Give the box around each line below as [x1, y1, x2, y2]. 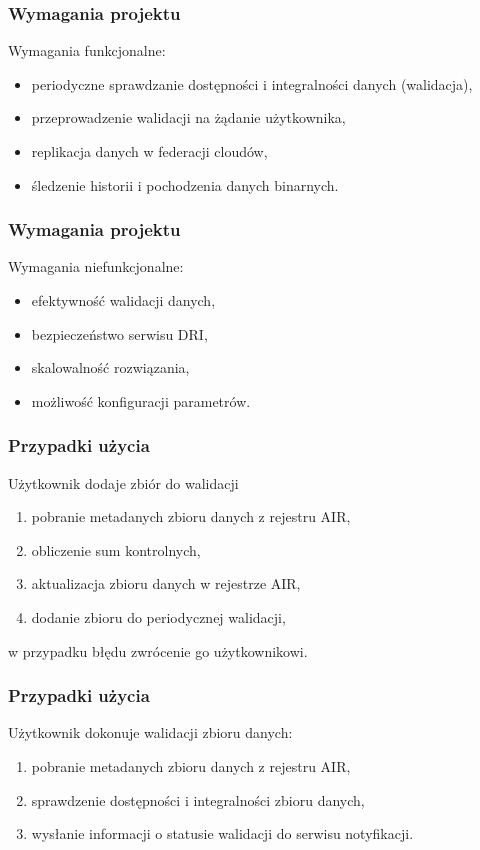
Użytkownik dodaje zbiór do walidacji [8, 472, 239, 493]
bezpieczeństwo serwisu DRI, [31, 323, 208, 344]
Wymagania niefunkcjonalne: [8, 256, 184, 277]
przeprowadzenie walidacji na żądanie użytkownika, [31, 107, 346, 128]
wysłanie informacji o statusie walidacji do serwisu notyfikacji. [31, 823, 414, 844]
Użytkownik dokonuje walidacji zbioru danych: [8, 722, 293, 743]
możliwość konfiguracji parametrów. [31, 390, 251, 411]
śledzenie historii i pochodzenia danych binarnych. [31, 174, 339, 195]
